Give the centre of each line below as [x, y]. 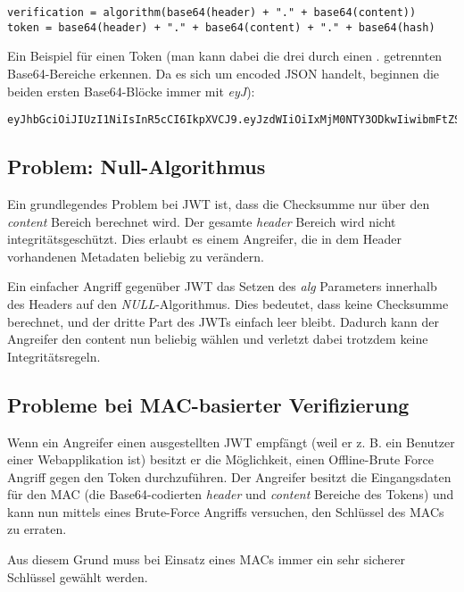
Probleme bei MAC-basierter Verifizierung [208, 404]
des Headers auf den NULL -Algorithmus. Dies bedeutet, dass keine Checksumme [228, 303]
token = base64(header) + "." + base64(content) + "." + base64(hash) [221, 27]
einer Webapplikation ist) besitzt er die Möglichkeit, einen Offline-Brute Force [220, 459]
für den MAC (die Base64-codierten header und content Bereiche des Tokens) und [231, 494]
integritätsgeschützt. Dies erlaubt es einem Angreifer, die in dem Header [205, 239]
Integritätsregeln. [54, 356]
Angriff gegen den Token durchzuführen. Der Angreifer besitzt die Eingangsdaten [229, 476]
